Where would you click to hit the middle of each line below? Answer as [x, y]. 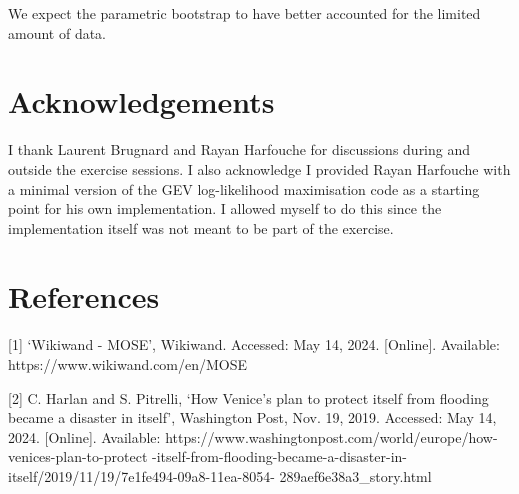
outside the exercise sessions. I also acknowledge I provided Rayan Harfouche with [259, 168]
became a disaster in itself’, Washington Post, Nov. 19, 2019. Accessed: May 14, [252, 417]
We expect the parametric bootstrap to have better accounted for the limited [244, 13]
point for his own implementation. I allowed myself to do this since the [225, 208]
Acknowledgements [141, 101]
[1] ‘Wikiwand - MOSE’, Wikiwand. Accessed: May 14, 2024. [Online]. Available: [254, 344]
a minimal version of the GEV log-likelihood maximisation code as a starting [244, 188]
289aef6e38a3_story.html [355, 475]
